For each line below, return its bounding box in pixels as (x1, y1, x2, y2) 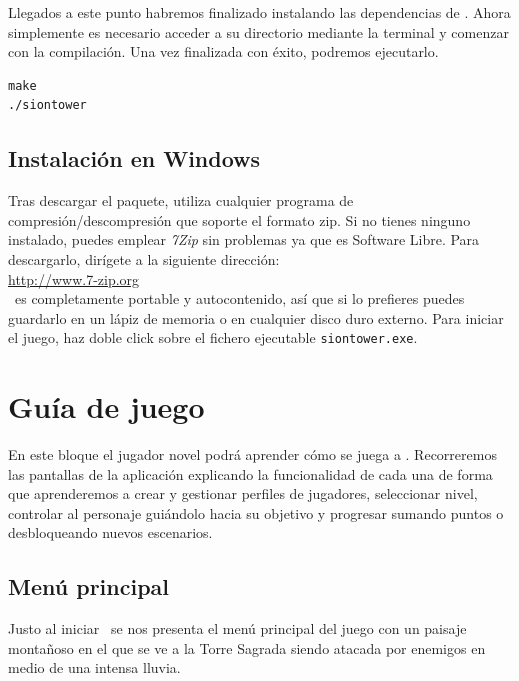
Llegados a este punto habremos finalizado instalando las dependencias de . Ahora (8, 2, 511, 22)
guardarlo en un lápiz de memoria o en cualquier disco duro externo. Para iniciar (8, 307, 504, 328)
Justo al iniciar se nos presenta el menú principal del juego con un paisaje (8, 618, 467, 639)
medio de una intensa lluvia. (8, 657, 181, 678)
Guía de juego (8, 386, 205, 427)
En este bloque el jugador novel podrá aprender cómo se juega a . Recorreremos (8, 444, 497, 465)
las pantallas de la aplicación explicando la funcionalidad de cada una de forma (8, 463, 493, 484)
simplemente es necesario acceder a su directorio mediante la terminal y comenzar (8, 21, 509, 42)
